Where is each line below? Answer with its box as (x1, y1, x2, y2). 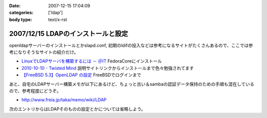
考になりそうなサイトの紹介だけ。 (9, 49, 79, 55)
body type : (9, 16, 32, 22)
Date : (9, 3, 21, 8)
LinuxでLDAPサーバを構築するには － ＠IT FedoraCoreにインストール (21, 58, 162, 64)
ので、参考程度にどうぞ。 (9, 88, 61, 94)
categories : (9, 10, 34, 16)
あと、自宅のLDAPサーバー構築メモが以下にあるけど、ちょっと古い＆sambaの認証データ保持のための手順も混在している (9, 81, 255, 87)
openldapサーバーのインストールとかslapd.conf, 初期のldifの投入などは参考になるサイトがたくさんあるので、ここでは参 (9, 42, 253, 48)
